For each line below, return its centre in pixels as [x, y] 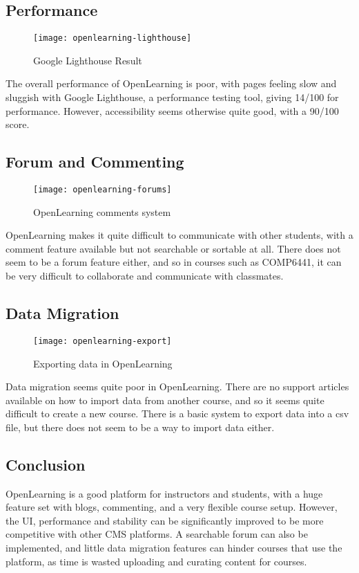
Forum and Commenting [95, 162]
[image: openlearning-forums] [103, 190]
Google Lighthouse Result [88, 60]
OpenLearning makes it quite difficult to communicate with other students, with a [179, 235]
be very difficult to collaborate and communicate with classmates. [145, 276]
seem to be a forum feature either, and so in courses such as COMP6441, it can [174, 262]
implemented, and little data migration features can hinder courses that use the [174, 548]
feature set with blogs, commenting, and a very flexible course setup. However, [172, 507]
